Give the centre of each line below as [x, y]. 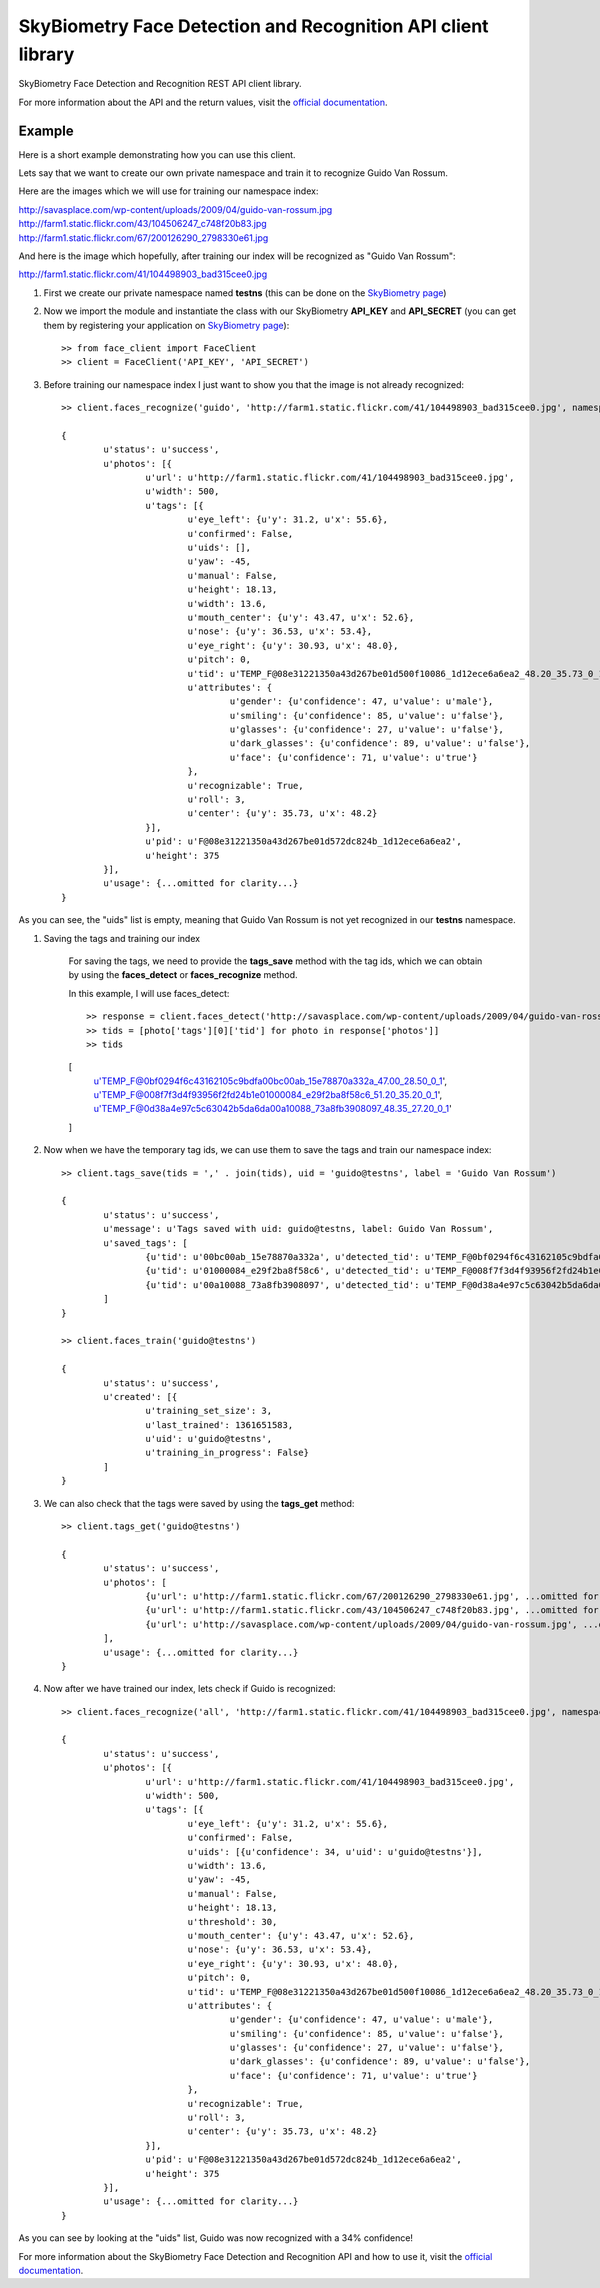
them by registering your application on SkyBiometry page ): [166, 325]
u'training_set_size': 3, [209, 1411]
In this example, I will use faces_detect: [149, 993]
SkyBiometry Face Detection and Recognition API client [253, 26]
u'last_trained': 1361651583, [219, 1424]
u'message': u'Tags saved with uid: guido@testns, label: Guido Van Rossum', [298, 1229]
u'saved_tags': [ [146, 1243]
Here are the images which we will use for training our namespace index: [168, 191]
